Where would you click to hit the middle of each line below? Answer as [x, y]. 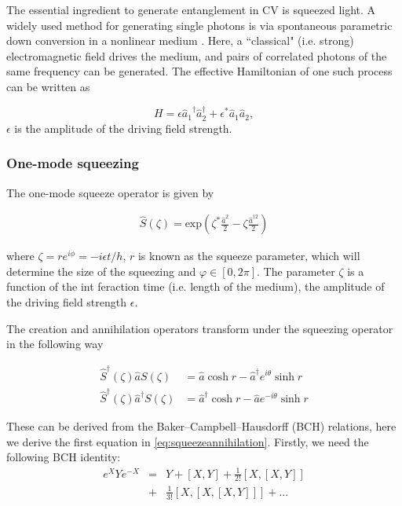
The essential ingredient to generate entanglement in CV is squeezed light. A [191, 9]
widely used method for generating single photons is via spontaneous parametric [199, 25]
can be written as [48, 86]
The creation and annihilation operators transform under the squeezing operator [200, 328]
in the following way [55, 344]
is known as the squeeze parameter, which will [249, 256]
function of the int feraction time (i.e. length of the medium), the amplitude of [196, 286]
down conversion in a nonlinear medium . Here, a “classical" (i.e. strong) [180, 40]
